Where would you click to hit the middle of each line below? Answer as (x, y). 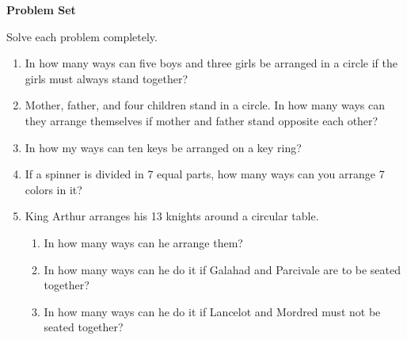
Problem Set (41, 10)
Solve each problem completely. (82, 36)
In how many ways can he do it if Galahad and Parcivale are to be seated (223, 269)
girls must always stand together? (107, 78)
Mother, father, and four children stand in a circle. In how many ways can (205, 105)
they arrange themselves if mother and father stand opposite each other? (202, 120)
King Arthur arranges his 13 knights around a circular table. (172, 216)
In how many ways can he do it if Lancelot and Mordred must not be (212, 311)
